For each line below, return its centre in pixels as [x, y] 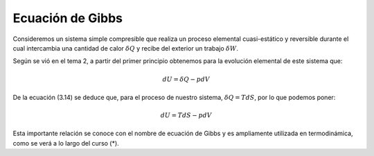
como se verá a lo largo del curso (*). [66, 143]
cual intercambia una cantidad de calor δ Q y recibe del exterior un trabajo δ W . [126, 48]
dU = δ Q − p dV [186, 79]
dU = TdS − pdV [186, 115]
